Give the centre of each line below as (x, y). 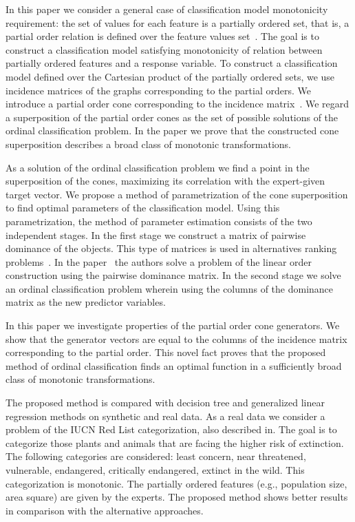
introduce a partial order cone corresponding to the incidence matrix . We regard (177, 104)
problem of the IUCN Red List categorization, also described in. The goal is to (171, 429)
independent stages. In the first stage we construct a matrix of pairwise (156, 234)
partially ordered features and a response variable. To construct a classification (172, 63)
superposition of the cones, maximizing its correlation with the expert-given (165, 181)
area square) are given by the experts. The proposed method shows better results (177, 497)
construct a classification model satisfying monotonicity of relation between (164, 49)
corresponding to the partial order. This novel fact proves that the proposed (166, 352)
